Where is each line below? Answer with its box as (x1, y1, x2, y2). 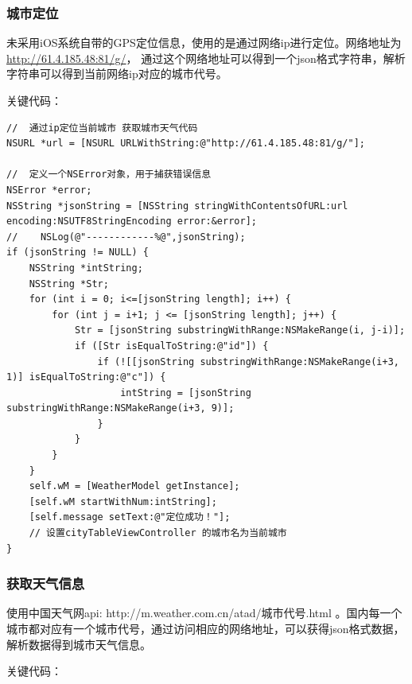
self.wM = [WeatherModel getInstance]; (29, 480, 240, 492)
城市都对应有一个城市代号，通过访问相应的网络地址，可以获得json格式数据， (6, 620, 405, 637)
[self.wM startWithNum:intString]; (29, 496, 217, 507)
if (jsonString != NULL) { (6, 247, 149, 258)
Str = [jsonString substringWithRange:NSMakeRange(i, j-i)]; (74, 325, 406, 336)
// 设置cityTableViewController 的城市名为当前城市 (29, 527, 287, 539)
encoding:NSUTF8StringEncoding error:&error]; (6, 216, 257, 227)
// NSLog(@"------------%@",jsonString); (6, 231, 246, 243)
